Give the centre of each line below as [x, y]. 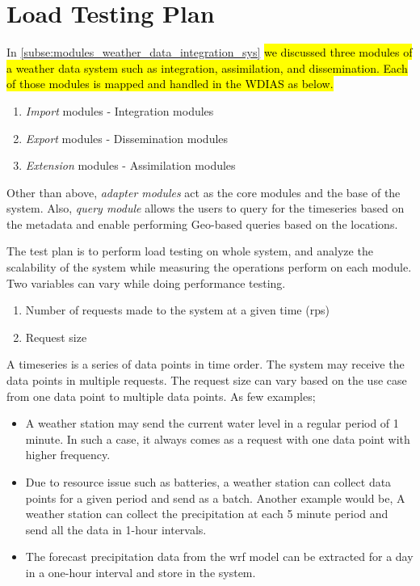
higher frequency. [68, 455]
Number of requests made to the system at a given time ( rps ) [177, 310]
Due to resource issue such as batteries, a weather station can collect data [208, 482]
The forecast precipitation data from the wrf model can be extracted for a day [219, 556]
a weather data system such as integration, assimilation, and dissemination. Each [207, 67]
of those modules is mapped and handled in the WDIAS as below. [170, 84]
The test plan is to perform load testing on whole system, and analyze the [190, 251]
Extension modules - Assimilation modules [130, 165]
